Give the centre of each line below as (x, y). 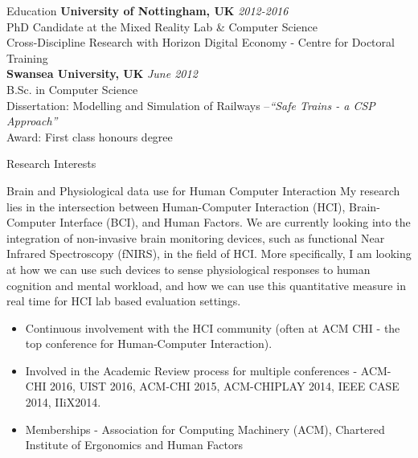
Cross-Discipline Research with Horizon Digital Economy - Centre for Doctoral (201, 42)
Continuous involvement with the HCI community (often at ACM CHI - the (213, 327)
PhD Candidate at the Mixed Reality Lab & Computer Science (162, 26)
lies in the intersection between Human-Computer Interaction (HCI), (176, 206)
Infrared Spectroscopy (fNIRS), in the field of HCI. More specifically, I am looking (209, 254)
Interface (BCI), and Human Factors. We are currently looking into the (235, 222)
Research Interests (51, 164)
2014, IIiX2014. (63, 402)
